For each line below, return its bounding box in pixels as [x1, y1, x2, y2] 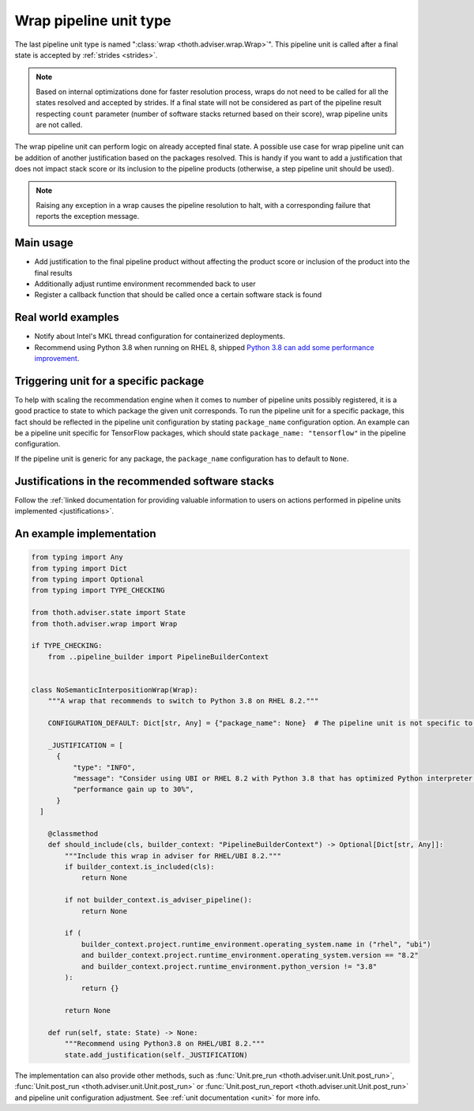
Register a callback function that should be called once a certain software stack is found [34, 290, 322, 299]
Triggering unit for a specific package [14, 374, 205, 387]
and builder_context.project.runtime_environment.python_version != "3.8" [81, 962, 378, 971]
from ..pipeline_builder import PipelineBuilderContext [47, 652, 269, 661]
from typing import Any [31, 553, 124, 562]
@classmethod [47, 829, 99, 838]
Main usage [14, 236, 74, 250]
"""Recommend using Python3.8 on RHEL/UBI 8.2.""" [64, 1039, 265, 1049]
